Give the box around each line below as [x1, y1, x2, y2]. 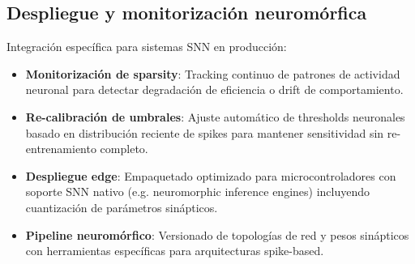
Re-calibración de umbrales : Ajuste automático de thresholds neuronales [25, 108, 405, 125]
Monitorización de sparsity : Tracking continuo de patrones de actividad [25, 65, 400, 82]
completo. [100, 140, 148, 157]
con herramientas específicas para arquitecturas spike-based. [25, 242, 324, 259]
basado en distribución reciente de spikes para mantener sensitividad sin [25, 124, 384, 141]
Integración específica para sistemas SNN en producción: [6, 38, 287, 55]
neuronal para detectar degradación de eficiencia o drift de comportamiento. [25, 81, 404, 98]
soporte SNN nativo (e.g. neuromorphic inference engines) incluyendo [25, 183, 370, 200]
